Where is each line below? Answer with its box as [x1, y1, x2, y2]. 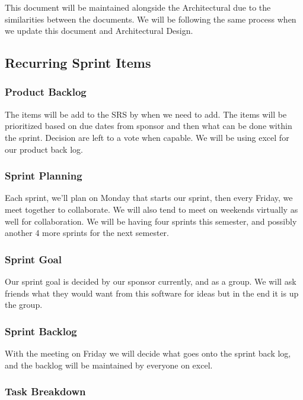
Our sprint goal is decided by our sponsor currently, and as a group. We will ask [5, 275, 296, 287]
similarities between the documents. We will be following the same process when [5, 12, 296, 25]
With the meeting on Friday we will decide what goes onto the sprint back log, [5, 347, 291, 359]
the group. [5, 298, 43, 311]
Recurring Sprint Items [5, 53, 151, 72]
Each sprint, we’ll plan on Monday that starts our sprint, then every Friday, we [5, 191, 293, 204]
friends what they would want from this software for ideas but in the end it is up [5, 286, 299, 299]
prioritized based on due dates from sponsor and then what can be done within [5, 119, 292, 132]
